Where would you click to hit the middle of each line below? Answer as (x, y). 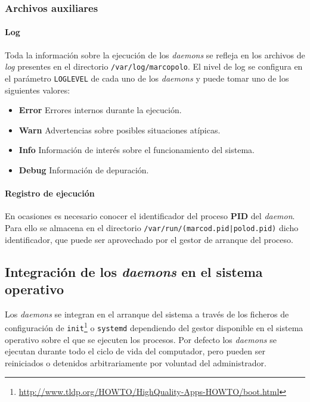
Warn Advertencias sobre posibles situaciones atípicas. (120, 130)
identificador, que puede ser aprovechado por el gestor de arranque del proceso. (149, 239)
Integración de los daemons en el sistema (134, 271)
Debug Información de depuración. (84, 169)
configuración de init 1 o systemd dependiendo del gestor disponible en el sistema (154, 327)
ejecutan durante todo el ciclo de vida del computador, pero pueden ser (135, 351)
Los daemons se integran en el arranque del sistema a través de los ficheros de (147, 314)
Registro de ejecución (50, 193)
